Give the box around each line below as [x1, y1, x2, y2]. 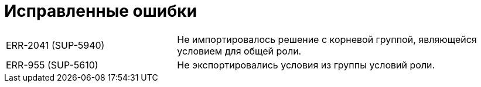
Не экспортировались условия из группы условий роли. [177, 59, 435, 71]
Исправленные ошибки [4, 1, 197, 21]
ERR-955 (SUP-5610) [6, 59, 98, 71]
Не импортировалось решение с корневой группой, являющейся [177, 33, 477, 45]
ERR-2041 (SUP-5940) [6, 39, 105, 51]
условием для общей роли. [177, 45, 302, 57]
